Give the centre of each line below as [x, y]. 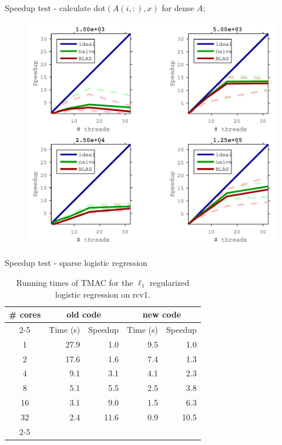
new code [162, 314]
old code [84, 314]
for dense [178, 8]
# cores [25, 314]
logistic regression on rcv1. [103, 294]
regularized [169, 282]
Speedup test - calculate [48, 8]
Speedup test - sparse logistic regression [76, 263]
